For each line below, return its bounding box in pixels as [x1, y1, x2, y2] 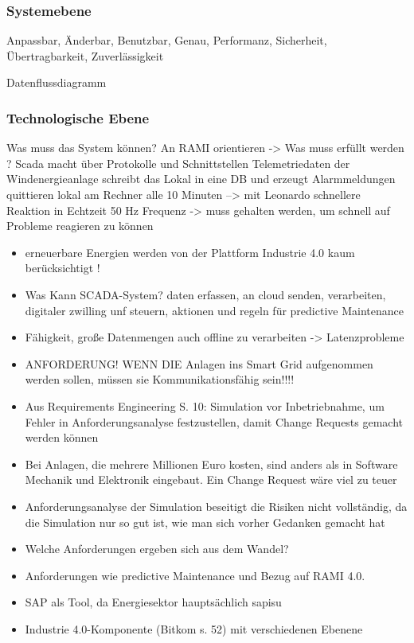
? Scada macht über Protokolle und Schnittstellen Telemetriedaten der [6, 154, 350, 171]
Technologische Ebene [6, 107, 150, 127]
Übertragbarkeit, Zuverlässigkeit [6, 47, 164, 64]
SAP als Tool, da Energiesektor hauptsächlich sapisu [25, 594, 282, 610]
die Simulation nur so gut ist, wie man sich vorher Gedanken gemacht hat [25, 513, 385, 530]
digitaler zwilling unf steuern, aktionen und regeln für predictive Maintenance [25, 302, 404, 318]
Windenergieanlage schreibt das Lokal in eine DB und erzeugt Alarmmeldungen [6, 170, 396, 187]
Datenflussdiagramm [6, 74, 107, 91]
